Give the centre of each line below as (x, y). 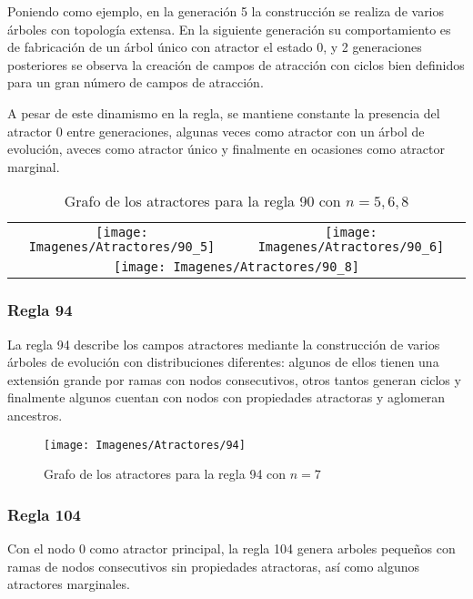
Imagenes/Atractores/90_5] (122, 247)
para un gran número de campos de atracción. (136, 82)
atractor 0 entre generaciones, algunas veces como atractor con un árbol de (216, 131)
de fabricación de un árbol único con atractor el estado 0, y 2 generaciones (215, 47)
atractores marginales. (69, 584)
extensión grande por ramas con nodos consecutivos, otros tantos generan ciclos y (234, 379)
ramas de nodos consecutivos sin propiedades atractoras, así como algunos (214, 566)
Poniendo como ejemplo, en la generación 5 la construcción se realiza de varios (226, 11)
